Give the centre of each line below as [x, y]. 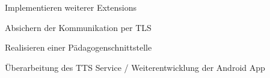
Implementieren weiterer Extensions [71, 7]
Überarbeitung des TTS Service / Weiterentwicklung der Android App [135, 67]
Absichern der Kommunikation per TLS [78, 27]
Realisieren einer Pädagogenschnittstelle [78, 47]
